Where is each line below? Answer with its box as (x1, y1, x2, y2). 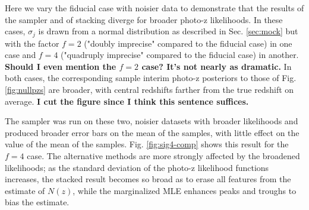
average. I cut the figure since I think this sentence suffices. (5, 95, 249, 107)
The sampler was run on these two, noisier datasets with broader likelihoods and (5, 115, 298, 127)
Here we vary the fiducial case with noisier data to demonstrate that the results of (5, 2, 304, 14)
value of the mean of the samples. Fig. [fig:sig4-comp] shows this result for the (5, 138, 289, 150)
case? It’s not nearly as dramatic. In (141, 60, 292, 72)
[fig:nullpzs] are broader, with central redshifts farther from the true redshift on (5, 83, 294, 96)
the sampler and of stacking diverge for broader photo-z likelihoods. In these (5, 13, 283, 25)
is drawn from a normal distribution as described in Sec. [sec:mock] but (38, 25, 298, 37)
